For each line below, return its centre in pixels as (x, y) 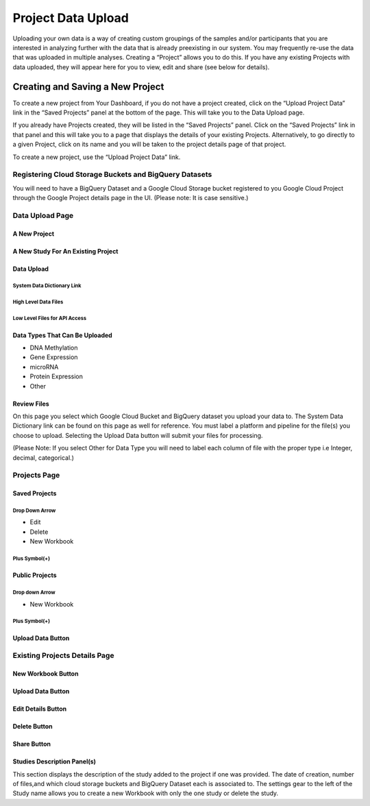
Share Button (32, 744)
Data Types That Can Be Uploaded (62, 335)
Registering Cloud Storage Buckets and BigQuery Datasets (112, 175)
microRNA (44, 367)
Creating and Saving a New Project (88, 87)
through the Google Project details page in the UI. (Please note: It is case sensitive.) (131, 198)
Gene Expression (54, 357)
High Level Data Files (38, 302)
